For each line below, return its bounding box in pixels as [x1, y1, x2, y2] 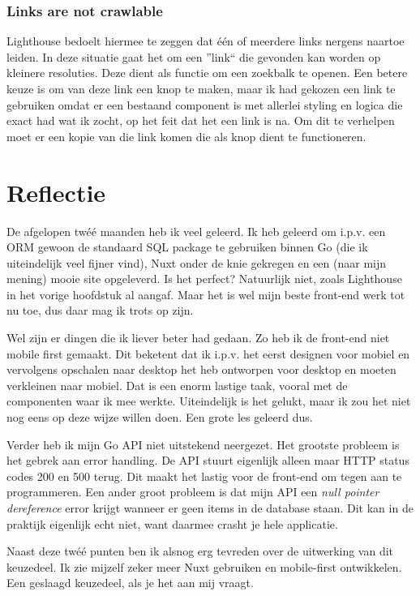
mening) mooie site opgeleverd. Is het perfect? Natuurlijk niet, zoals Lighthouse [6, 270, 402, 287]
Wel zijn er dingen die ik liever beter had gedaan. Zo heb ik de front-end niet [6, 329, 390, 346]
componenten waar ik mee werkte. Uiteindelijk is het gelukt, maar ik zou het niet [6, 392, 411, 409]
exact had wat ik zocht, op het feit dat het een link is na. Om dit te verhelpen [6, 112, 395, 129]
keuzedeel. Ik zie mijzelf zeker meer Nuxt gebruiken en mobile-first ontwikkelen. [6, 558, 402, 575]
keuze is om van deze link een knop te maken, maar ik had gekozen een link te [6, 80, 396, 96]
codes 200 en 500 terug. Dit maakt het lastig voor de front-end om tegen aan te [6, 467, 402, 484]
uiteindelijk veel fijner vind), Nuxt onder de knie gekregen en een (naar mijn [6, 254, 387, 271]
